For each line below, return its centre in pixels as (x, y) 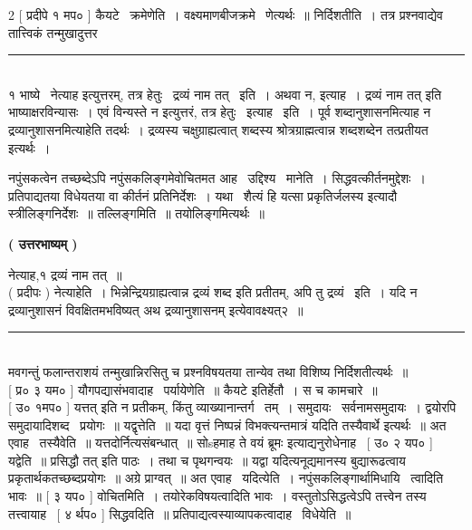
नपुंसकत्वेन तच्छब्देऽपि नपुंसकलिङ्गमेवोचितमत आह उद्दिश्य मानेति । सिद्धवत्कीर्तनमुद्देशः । (217, 178)
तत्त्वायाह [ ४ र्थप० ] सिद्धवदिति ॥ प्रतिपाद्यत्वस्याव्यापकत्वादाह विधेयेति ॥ (180, 513)
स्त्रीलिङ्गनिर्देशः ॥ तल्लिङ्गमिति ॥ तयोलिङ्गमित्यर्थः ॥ (136, 213)
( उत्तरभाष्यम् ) (43, 243)
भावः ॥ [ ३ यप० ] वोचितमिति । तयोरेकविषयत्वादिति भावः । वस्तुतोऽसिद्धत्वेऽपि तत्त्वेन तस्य (217, 496)
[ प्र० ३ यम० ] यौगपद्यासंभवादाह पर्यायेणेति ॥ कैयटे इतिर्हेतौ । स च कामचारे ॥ (193, 389)
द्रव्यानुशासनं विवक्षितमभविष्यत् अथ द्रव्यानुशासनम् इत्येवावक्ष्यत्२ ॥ (156, 309)
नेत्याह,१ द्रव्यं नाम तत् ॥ (65, 274)
